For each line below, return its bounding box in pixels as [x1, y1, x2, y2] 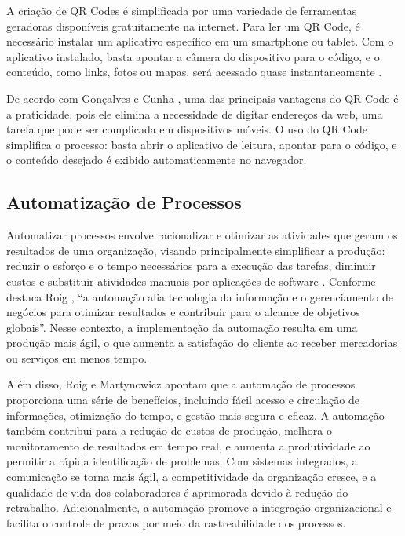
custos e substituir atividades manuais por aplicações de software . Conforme [6, 272, 376, 289]
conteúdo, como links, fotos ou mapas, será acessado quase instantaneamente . [6, 64, 382, 80]
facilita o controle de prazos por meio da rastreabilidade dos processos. [6, 514, 346, 531]
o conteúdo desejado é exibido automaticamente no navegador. [6, 151, 307, 168]
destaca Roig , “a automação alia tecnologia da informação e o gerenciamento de [6, 288, 394, 304]
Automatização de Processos [6, 190, 242, 214]
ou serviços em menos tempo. [6, 349, 148, 366]
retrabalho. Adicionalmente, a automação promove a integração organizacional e [6, 499, 392, 516]
